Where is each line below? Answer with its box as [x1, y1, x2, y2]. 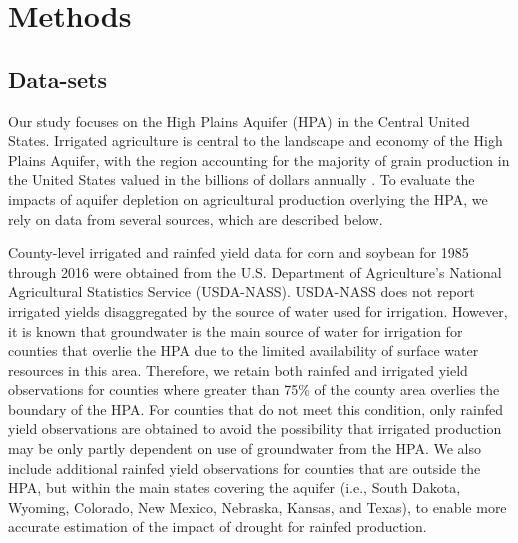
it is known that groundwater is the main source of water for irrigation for [8, 320, 463, 341]
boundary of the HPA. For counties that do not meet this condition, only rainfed [8, 398, 504, 419]
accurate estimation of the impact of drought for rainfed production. [8, 516, 427, 537]
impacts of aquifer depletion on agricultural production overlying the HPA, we [8, 188, 488, 209]
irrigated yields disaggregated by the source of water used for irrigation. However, [8, 300, 508, 321]
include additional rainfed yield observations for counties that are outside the [8, 457, 481, 478]
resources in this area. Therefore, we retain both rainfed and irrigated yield [8, 359, 468, 380]
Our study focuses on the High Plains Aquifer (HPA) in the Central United [8, 110, 470, 131]
